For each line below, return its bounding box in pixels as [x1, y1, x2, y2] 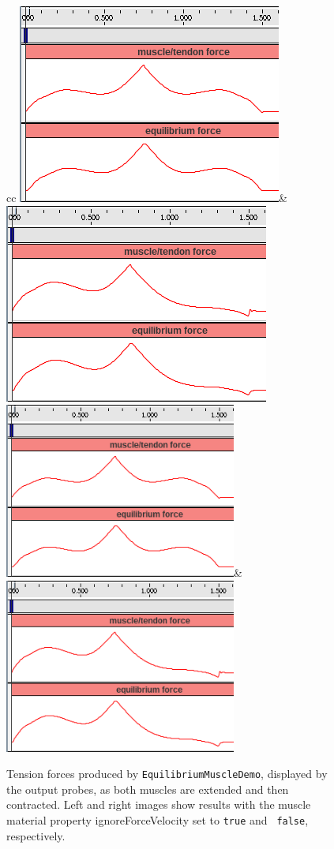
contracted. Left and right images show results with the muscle [6, 796, 311, 813]
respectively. [6, 827, 66, 843]
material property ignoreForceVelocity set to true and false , [6, 812, 309, 828]
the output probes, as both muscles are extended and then [6, 780, 289, 797]
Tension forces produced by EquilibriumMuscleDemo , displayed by [6, 765, 328, 782]
